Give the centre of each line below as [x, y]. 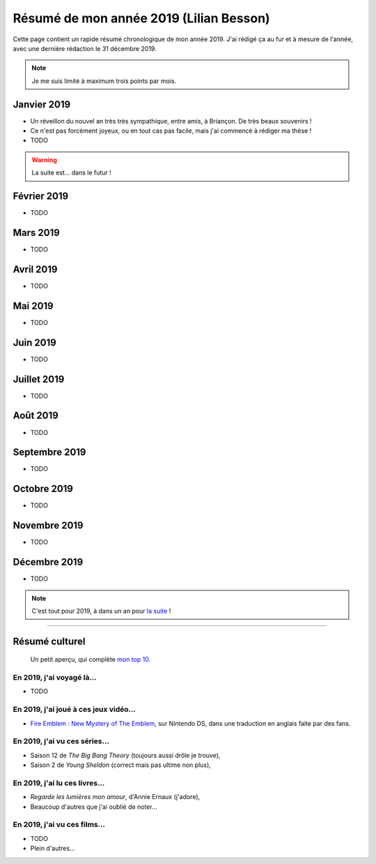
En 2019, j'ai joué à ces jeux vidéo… [74, 710]
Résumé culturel [49, 641]
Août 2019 [36, 416]
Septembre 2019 [49, 453]
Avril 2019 [35, 269]
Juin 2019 [35, 342]
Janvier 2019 [42, 104]
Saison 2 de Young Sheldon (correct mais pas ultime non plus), [121, 765]
